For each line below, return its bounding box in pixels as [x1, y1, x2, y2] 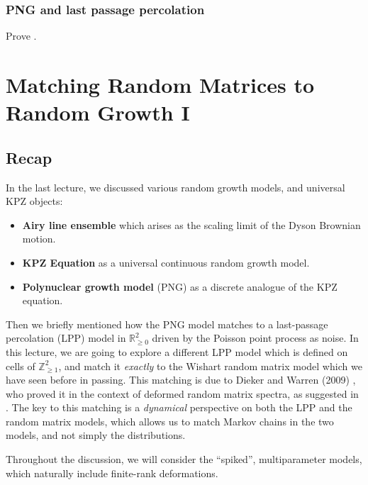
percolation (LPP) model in [6, 330, 126, 345]
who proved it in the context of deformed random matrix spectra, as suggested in [6, 386, 359, 401]
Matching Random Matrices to [6, 70, 315, 99]
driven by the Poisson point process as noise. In [152, 330, 359, 345]
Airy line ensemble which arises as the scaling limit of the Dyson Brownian [22, 217, 361, 232]
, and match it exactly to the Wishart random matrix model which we [58, 358, 362, 373]
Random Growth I [6, 98, 190, 127]
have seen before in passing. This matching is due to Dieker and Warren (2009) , [6, 372, 356, 387]
